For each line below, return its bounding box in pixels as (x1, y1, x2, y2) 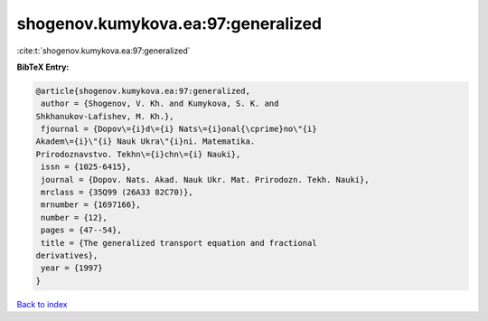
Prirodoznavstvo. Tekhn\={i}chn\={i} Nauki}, (35, 149, 241, 159)
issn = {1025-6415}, (41, 162, 132, 172)
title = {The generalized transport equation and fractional (41, 238, 317, 248)
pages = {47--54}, (41, 225, 122, 235)
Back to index (16, 298, 68, 309)
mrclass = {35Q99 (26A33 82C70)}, (41, 187, 193, 198)
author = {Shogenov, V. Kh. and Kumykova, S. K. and (41, 99, 279, 109)
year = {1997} (41, 263, 103, 273)
